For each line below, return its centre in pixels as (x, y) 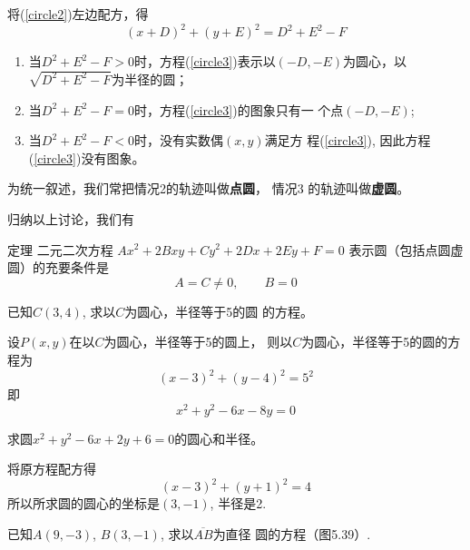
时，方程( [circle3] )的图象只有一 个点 (239, 109)
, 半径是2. (238, 503)
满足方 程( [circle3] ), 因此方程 (348, 140)
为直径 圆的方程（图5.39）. (292, 533)
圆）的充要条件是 (58, 267)
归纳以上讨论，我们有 (71, 218)
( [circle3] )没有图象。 (87, 157)
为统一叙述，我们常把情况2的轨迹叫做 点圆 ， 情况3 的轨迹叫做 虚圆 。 (209, 188)
